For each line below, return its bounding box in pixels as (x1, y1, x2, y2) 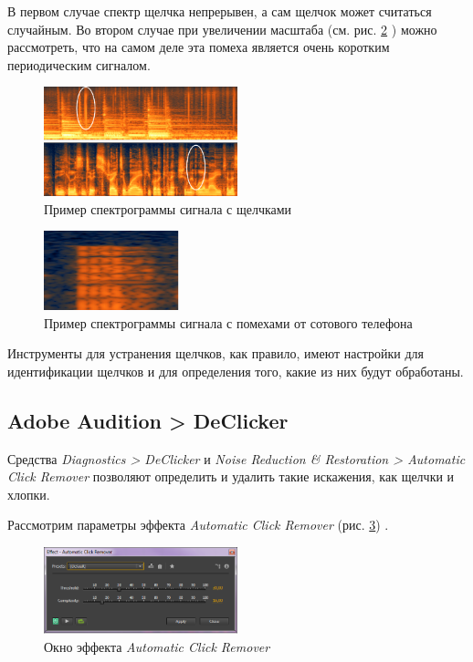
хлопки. (7, 484, 50, 503)
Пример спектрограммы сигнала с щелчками (44, 199, 292, 218)
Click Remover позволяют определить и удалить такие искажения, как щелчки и (7, 467, 455, 486)
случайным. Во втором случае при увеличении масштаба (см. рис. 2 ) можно (7, 19, 437, 38)
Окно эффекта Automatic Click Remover (44, 637, 270, 657)
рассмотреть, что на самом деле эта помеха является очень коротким (7, 37, 390, 57)
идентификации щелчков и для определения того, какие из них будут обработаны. (7, 361, 464, 380)
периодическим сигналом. (7, 55, 151, 74)
